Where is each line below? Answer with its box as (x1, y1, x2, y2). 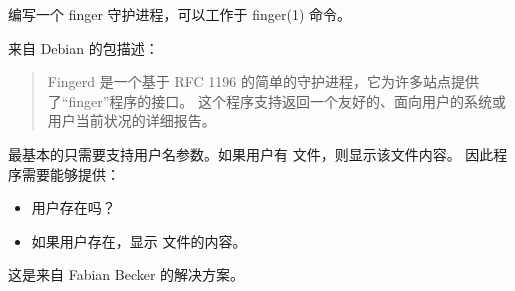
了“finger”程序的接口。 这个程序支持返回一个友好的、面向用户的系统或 (47, 90, 506, 111)
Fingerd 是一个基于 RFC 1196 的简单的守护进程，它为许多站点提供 (47, 71, 479, 92)
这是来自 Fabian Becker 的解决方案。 (8, 264, 245, 285)
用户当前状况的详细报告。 (47, 110, 216, 131)
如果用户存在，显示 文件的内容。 (31, 230, 247, 251)
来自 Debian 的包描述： (8, 37, 159, 58)
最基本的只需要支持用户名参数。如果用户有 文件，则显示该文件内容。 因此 (8, 143, 494, 164)
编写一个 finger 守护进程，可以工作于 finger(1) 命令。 (8, 4, 352, 24)
